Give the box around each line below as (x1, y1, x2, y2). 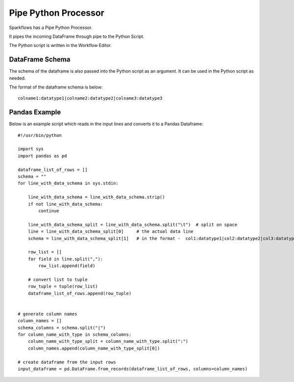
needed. (9, 75, 26, 81)
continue (38, 208, 59, 214)
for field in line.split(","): (27, 256, 103, 262)
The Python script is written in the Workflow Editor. (9, 42, 112, 49)
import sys (18, 146, 44, 152)
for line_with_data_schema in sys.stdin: (18, 181, 119, 186)
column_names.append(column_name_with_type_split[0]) (27, 345, 160, 351)
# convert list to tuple (27, 276, 88, 282)
